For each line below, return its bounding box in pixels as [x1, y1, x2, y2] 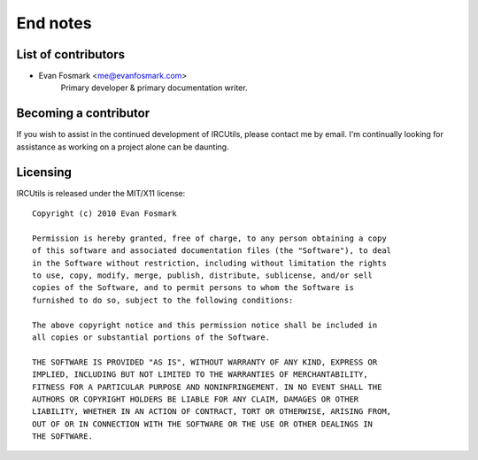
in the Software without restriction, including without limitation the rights [32, 257, 387, 268]
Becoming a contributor [16, 106, 150, 121]
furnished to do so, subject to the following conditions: [32, 295, 294, 305]
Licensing [16, 165, 73, 180]
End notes [16, 13, 92, 33]
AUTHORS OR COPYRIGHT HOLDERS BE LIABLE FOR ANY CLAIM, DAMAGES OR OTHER [32, 394, 359, 404]
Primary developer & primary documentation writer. [60, 82, 248, 93]
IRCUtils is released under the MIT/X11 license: [16, 188, 186, 198]
